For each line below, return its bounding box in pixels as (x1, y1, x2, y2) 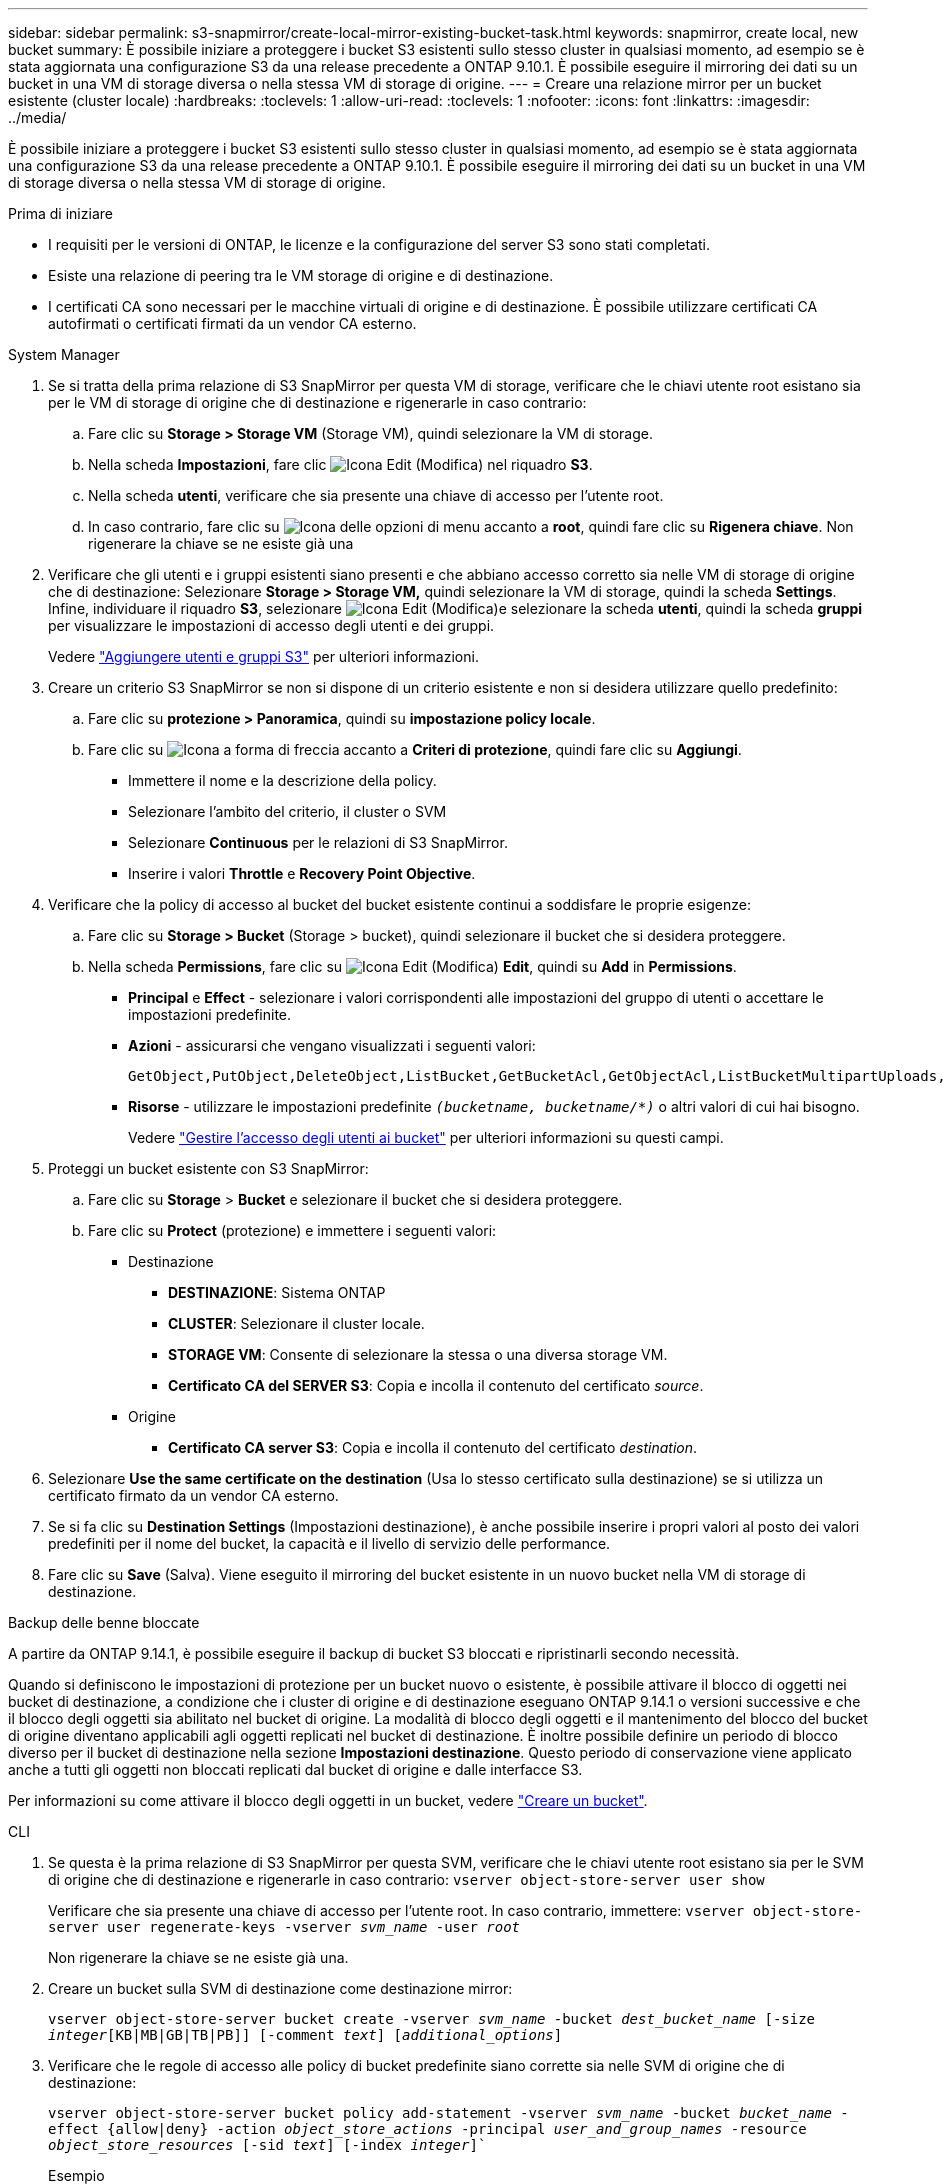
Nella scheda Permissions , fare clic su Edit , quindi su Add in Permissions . (88, 958, 737, 975)
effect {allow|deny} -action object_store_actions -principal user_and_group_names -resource (48, 2121, 807, 2137)
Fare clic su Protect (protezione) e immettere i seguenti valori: (88, 1222, 497, 1239)
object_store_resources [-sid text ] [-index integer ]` (48, 2137, 487, 2153)
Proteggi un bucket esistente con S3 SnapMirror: (48, 1160, 369, 1177)
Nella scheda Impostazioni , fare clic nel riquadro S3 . (88, 456, 593, 473)
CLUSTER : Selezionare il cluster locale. (168, 1315, 425, 1332)
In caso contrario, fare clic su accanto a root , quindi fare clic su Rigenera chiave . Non (88, 518, 854, 535)
